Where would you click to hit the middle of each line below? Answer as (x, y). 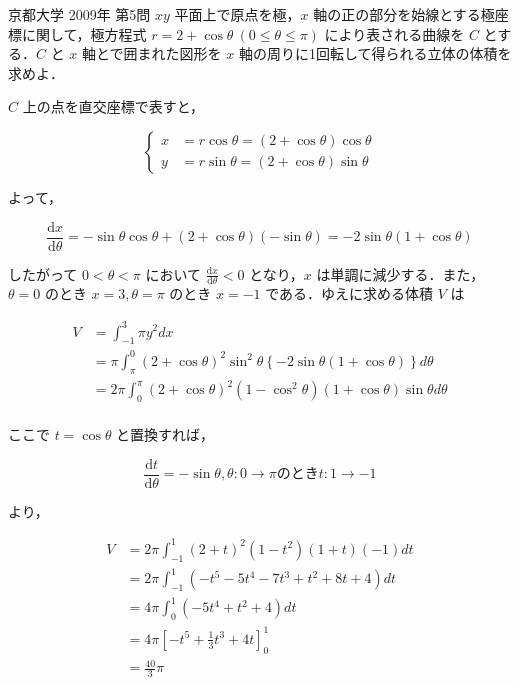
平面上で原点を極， (237, 14)
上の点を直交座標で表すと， (113, 106)
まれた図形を (179, 53)
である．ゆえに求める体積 (349, 293)
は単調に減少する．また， (400, 273)
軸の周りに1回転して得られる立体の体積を (375, 53)
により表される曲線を (394, 33)
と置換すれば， (165, 434)
